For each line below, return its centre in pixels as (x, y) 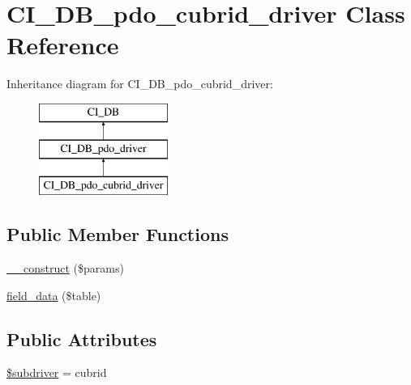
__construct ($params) (65, 268)
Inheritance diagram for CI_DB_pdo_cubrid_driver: (140, 84)
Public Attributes (82, 338)
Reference (63, 45)
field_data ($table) (54, 295)
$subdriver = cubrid (57, 372)
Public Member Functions (118, 234)
